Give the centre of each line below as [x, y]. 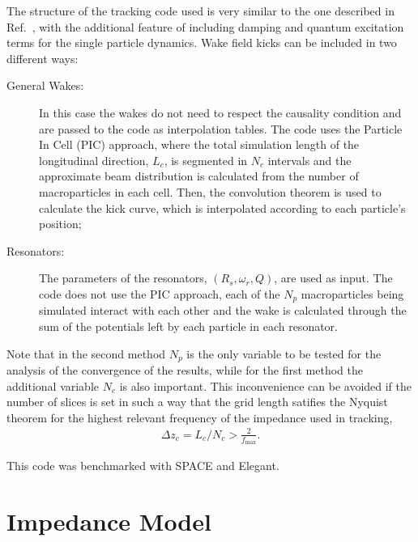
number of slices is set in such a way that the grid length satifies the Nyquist [197, 402]
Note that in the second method [86, 353]
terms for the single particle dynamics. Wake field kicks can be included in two [202, 42]
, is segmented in [206, 160]
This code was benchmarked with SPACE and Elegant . [143, 466]
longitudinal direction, [94, 160]
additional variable [53, 385]
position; [60, 224]
